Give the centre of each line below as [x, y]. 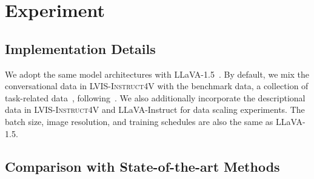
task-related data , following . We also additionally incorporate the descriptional [155, 97]
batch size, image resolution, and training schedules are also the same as [139, 121]
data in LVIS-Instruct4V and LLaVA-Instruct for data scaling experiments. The [155, 110]
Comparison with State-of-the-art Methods [142, 166]
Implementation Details [80, 48]
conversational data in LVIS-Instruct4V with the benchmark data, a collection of [157, 86]
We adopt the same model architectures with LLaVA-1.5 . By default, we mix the [157, 74]
